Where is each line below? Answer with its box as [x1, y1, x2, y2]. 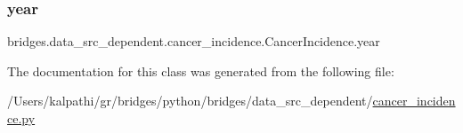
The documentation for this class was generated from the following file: [7, 61, 394, 80]
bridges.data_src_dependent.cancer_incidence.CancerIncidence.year [7, 32, 380, 51]
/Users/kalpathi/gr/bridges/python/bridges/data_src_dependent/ [7, 91, 373, 110]
